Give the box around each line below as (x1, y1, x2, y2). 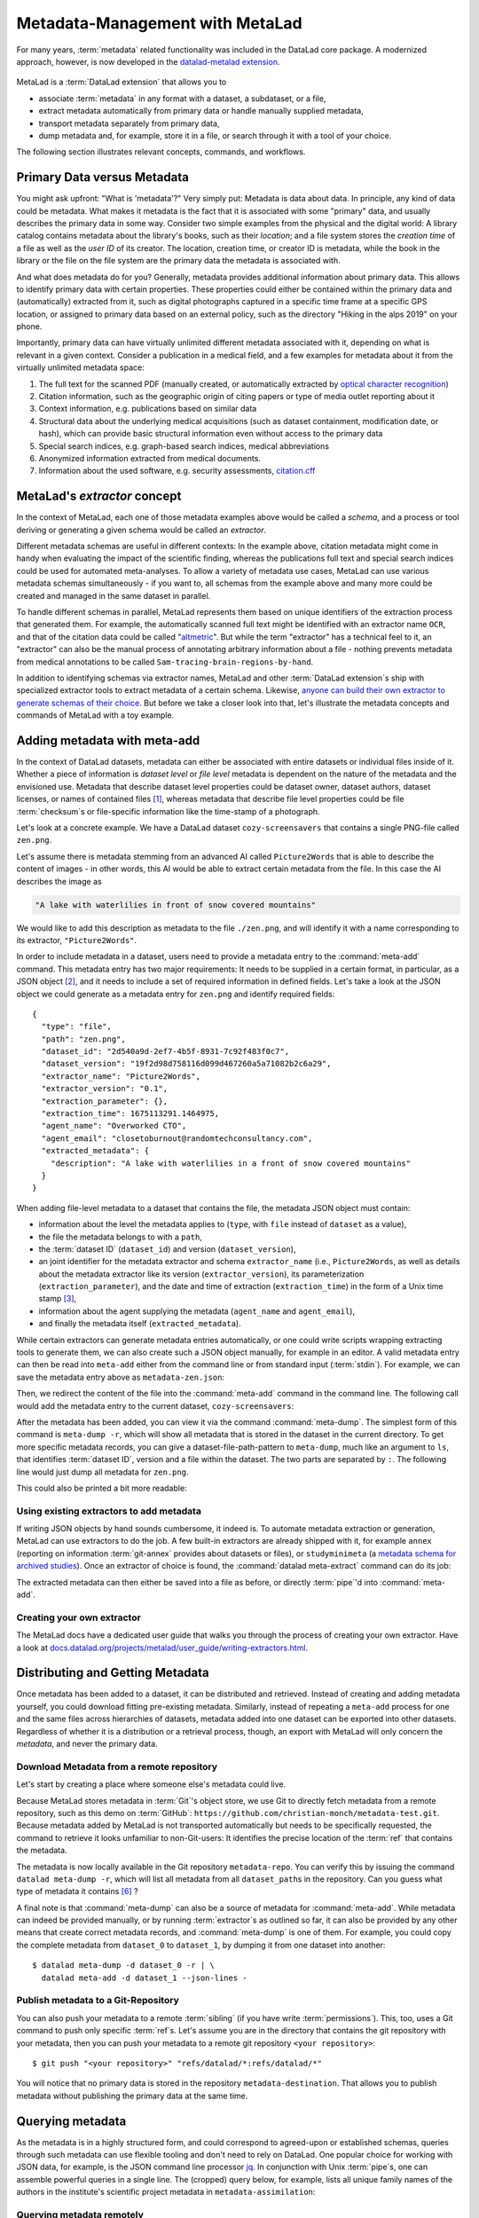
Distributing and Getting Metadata (16, 1665, 210, 1680)
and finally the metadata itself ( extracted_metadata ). (38, 1318, 241, 1329)
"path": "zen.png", (41, 1034, 126, 1044)
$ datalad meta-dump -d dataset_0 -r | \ (32, 1961, 215, 1970)
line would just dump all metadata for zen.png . (16, 1467, 189, 1477)
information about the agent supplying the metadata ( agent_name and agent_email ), (38, 1305, 355, 1317)
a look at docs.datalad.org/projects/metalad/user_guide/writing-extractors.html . (16, 1642, 309, 1653)
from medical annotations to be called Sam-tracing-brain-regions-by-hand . (16, 657, 314, 667)
